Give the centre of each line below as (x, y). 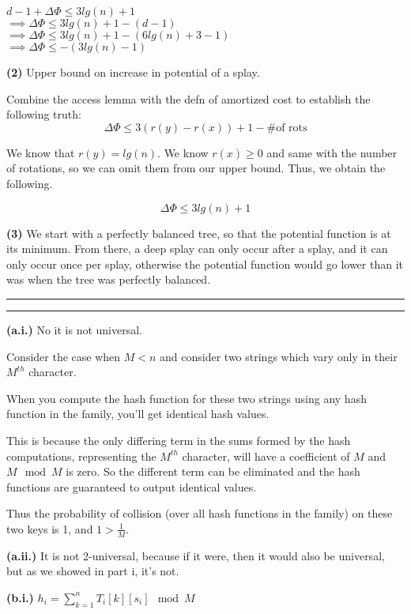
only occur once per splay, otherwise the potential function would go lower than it (205, 264)
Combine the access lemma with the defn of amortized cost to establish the (189, 98)
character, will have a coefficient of (266, 456)
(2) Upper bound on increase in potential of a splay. (133, 72)
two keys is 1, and (50, 528)
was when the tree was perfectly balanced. (109, 279)
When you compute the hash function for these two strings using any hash (187, 398)
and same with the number (332, 152)
